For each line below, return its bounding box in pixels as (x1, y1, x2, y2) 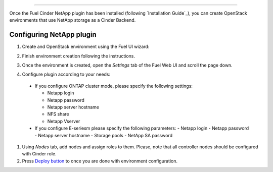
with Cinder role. (22, 151, 57, 157)
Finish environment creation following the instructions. (22, 53, 135, 59)
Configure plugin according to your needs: (22, 71, 111, 78)
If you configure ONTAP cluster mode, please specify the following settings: (34, 83, 193, 89)
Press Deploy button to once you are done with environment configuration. (22, 158, 178, 164)
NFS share (47, 111, 69, 117)
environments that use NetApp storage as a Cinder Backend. (9, 17, 136, 23)
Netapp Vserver (47, 118, 80, 124)
